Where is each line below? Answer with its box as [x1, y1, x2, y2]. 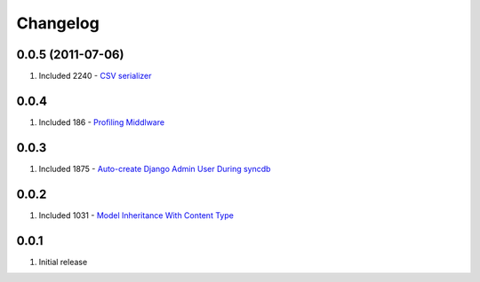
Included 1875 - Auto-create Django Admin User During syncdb [38, 163, 271, 174]
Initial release [38, 256, 88, 267]
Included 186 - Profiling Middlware [38, 116, 164, 128]
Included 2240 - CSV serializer [38, 71, 152, 82]
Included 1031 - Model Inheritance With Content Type [38, 209, 235, 221]
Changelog [16, 13, 100, 33]
